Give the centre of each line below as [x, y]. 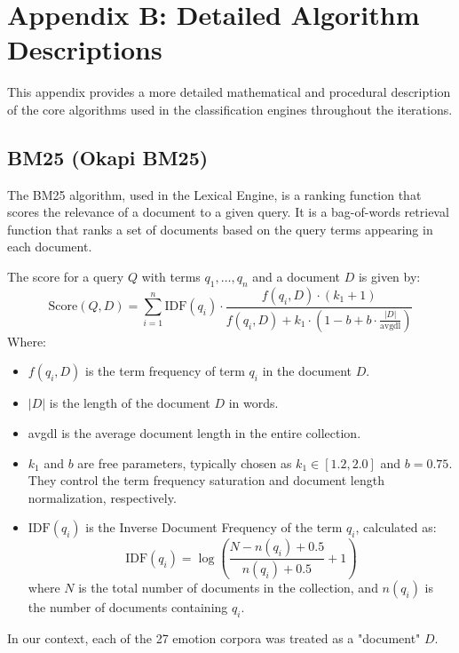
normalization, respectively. [102, 497]
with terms [171, 277]
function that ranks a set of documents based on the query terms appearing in [220, 229]
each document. [50, 247]
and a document [297, 277]
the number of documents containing [128, 607]
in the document [307, 371]
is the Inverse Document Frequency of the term [214, 527]
